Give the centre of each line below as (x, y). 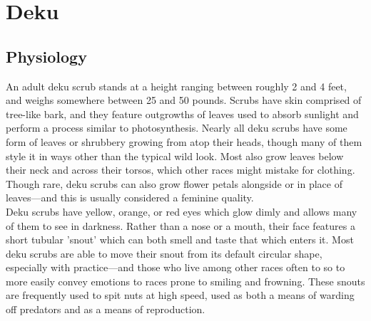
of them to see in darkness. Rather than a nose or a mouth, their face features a (181, 225)
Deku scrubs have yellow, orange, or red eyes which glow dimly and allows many (182, 211)
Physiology (46, 56)
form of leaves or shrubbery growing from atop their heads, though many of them (184, 141)
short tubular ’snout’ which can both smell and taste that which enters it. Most (180, 240)
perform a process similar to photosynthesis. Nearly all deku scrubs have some (177, 128)
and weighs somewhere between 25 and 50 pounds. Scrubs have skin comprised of (184, 100)
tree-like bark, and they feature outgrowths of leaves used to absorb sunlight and (182, 114)
